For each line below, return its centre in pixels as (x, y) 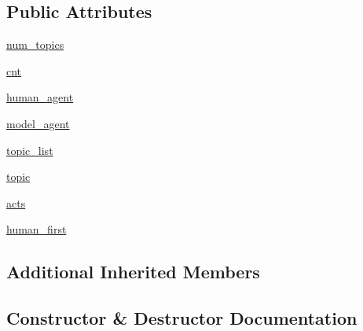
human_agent (40, 97)
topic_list (30, 150)
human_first (37, 229)
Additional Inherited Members (133, 272)
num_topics (35, 44)
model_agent (38, 123)
